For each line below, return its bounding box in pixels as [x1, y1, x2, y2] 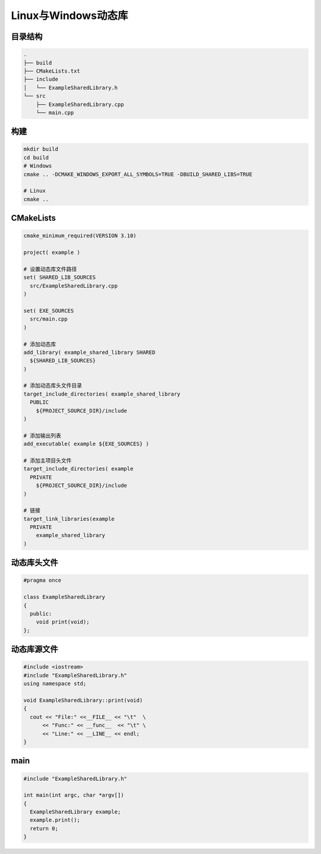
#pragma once [23, 577, 62, 584]
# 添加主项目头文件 [23, 457, 72, 464]
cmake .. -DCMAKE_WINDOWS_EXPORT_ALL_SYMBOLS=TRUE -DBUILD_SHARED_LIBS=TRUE [23, 171, 253, 178]
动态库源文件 [11, 644, 58, 654]
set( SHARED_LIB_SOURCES [23, 274, 96, 281]
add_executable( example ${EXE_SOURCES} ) [23, 441, 149, 447]
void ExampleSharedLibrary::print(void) [23, 696, 143, 704]
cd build [23, 154, 49, 161]
